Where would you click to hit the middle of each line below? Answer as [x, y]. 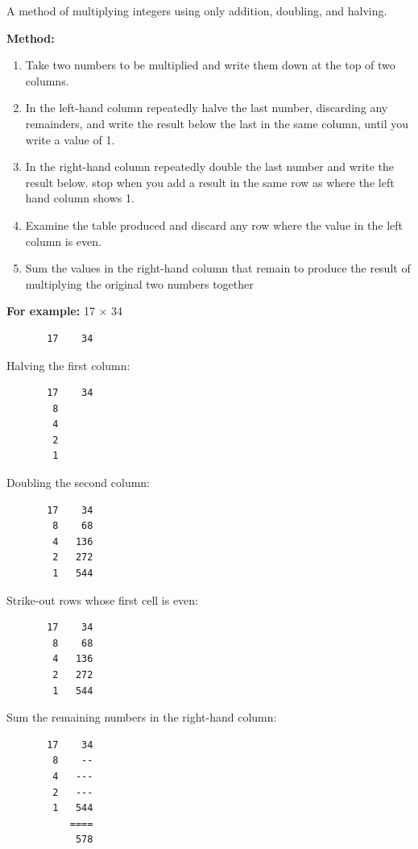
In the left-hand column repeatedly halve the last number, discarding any [207, 108]
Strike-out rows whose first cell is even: [102, 599]
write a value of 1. [70, 139]
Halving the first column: [68, 365]
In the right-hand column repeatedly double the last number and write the [210, 166]
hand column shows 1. [80, 198]
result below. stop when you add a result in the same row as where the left [210, 182]
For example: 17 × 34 [65, 311]
